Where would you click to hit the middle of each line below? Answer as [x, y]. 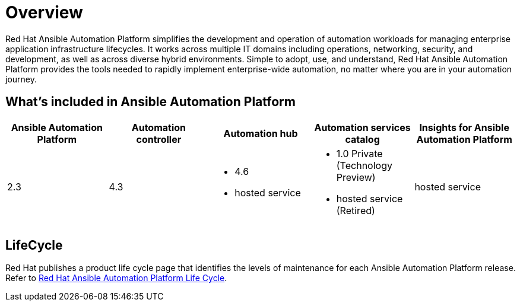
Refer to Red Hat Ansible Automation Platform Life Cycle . [116, 278]
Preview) [356, 177]
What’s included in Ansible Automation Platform [150, 102]
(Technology [364, 165]
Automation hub [261, 133]
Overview [44, 12]
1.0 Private [359, 153]
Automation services [362, 127]
